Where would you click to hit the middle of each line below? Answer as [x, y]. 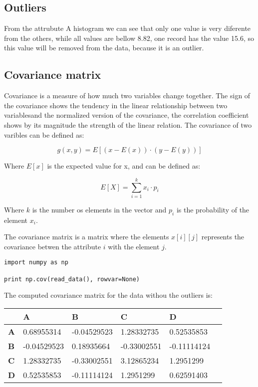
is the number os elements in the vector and [99, 209]
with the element [134, 246]
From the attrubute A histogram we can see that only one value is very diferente [128, 28]
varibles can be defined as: [44, 134]
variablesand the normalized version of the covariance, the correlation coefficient [127, 115]
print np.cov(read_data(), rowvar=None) [72, 279]
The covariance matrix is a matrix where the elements [87, 237]
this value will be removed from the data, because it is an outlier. [104, 48]
